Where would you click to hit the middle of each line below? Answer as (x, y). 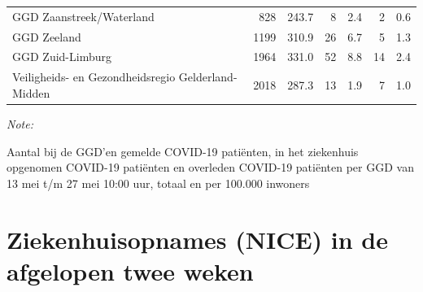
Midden (31, 92)
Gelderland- (208, 77)
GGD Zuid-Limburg (62, 57)
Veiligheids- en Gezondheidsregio (94, 77)
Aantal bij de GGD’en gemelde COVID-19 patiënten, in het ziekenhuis (183, 151)
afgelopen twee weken (130, 270)
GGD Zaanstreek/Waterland (83, 16)
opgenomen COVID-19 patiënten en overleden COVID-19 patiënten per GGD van (210, 167)
